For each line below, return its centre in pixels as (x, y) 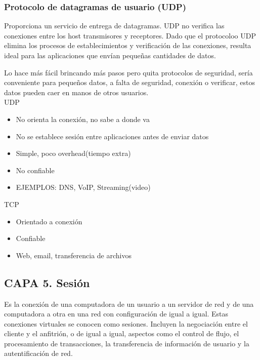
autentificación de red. (38, 353)
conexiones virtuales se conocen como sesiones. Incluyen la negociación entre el (126, 323)
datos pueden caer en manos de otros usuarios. (76, 92)
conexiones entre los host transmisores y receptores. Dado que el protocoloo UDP (130, 35)
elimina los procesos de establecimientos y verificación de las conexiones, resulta (128, 45)
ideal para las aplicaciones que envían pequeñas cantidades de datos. (110, 55)
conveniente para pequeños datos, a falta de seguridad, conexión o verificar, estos (129, 82)
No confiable (35, 170)
